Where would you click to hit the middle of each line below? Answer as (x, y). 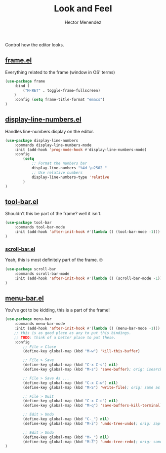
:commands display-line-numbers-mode (53, 145)
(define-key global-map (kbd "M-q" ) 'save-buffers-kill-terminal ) (93, 406)
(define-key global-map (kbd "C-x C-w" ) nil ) (71, 383)
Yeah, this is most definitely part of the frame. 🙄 (54, 260)
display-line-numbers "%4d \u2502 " (69, 168)
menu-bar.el (24, 298)
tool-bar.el (22, 202)
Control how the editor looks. (35, 44)
